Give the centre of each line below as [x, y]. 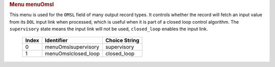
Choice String [122, 40]
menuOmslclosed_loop [72, 54]
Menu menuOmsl [32, 4]
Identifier [57, 40]
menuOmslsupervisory [72, 47]
